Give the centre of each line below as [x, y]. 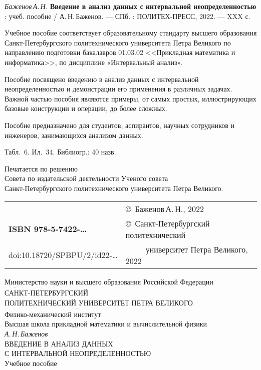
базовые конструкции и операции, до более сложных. [86, 108]
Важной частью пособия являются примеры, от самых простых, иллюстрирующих [130, 98]
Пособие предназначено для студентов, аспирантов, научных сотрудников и [120, 125]
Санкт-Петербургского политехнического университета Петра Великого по [118, 42]
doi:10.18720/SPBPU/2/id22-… [63, 255]
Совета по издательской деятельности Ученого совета [86, 178]
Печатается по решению [41, 168]
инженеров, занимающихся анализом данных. [74, 135]
